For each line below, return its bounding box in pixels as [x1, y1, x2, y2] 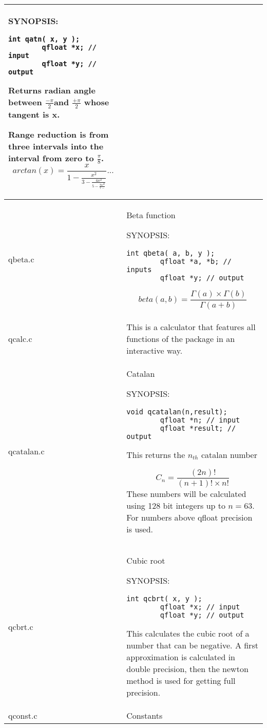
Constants [126, 710, 163, 722]
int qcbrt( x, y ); [126, 595, 202, 603]
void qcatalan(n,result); [126, 407, 227, 416]
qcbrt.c [8, 620, 33, 633]
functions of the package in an [126, 332, 235, 344]
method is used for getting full [126, 675, 236, 687]
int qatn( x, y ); [8, 35, 80, 43]
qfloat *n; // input [160, 415, 240, 424]
